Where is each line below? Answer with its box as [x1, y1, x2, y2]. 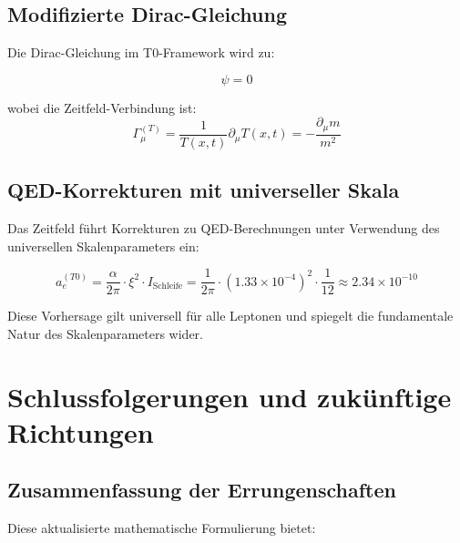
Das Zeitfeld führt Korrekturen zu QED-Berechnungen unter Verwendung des [7, 219, 440, 238]
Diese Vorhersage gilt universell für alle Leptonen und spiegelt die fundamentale [7, 306, 454, 325]
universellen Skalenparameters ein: [7, 236, 199, 255]
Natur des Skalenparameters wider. [7, 323, 203, 343]
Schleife [152, 282, 183, 292]
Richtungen [7, 413, 154, 450]
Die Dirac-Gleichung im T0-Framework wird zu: [7, 43, 275, 62]
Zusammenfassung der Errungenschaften [7, 476, 396, 504]
